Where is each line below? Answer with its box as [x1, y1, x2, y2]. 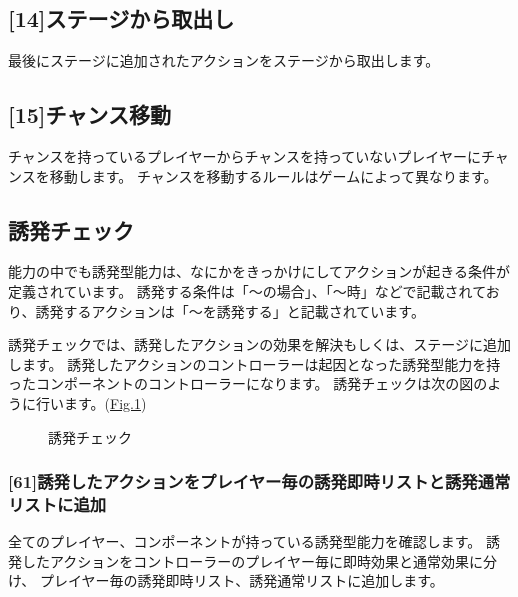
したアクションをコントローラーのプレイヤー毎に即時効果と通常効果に [21, 550, 483, 571]
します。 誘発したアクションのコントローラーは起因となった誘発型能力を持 [8, 353, 501, 374]
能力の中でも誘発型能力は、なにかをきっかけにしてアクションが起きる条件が [8, 261, 511, 282]
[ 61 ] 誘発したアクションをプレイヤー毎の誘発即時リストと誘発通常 [8, 469, 511, 494]
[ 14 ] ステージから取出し [8, 3, 235, 34]
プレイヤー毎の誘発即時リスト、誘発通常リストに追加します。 [39, 570, 444, 591]
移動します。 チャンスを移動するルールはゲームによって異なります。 [49, 165, 498, 186]
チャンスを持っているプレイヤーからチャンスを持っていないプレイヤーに [8, 146, 481, 166]
